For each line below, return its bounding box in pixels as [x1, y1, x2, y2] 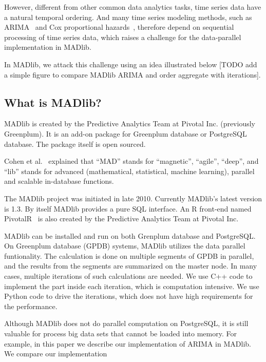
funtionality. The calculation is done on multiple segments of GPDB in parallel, [4, 250, 254, 261]
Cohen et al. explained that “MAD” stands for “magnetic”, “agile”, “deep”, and [4, 156, 259, 166]
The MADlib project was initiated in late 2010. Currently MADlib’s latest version [4, 193, 262, 203]
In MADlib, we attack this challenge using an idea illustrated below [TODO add [4, 59, 257, 69]
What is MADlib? [4, 94, 102, 110]
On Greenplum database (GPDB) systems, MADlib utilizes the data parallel [4, 240, 245, 251]
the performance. [4, 300, 58, 311]
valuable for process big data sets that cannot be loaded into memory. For [4, 328, 237, 339]
